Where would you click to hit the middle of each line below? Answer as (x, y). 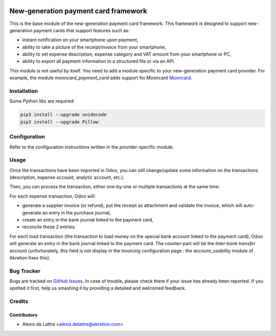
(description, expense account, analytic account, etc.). (67, 177)
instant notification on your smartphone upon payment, (80, 40)
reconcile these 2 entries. (49, 227)
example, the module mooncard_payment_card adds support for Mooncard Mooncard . (101, 78)
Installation (24, 91)
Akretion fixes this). (30, 257)
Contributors (24, 315)
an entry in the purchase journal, (76, 212)
